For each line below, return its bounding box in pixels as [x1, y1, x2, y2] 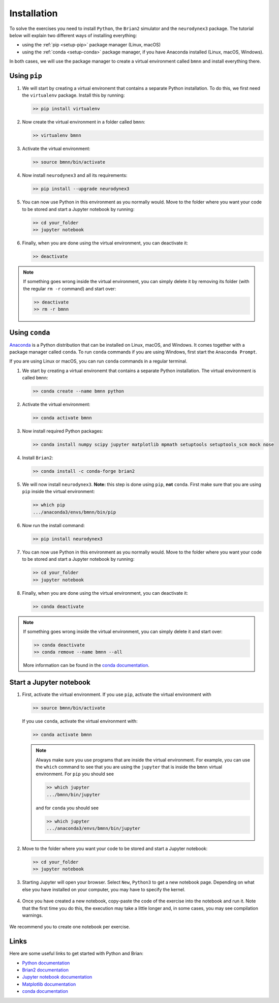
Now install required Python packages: [22, 428, 104, 434]
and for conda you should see [36, 805, 99, 811]
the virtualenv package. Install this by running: [22, 92, 125, 99]
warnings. [22, 912, 43, 918]
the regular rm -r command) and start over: [23, 285, 116, 292]
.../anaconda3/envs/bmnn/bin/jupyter [46, 826, 141, 831]
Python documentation [22, 960, 70, 966]
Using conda [9, 328, 50, 337]
